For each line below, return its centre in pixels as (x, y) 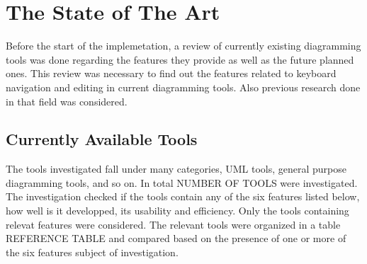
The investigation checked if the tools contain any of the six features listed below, (183, 196)
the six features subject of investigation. (92, 252)
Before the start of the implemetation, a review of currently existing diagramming (183, 46)
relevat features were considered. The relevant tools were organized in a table (173, 224)
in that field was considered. (67, 101)
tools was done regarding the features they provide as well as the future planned (180, 59)
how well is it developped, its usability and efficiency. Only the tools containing (177, 211)
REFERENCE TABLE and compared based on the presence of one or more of (176, 238)
